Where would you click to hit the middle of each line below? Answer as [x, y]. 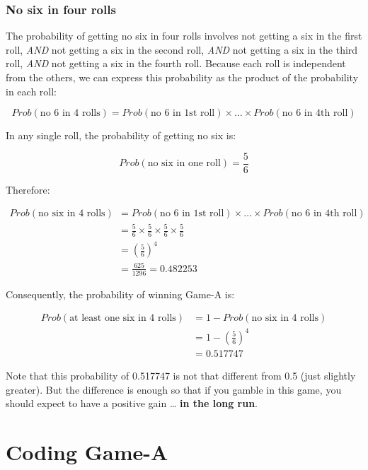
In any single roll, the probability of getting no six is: [121, 135]
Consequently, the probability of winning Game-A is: [120, 294]
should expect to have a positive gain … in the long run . [132, 403]
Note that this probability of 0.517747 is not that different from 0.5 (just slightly [181, 375]
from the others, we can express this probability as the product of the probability [182, 77]
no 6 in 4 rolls [70, 113]
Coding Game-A [87, 451]
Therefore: [28, 189]
